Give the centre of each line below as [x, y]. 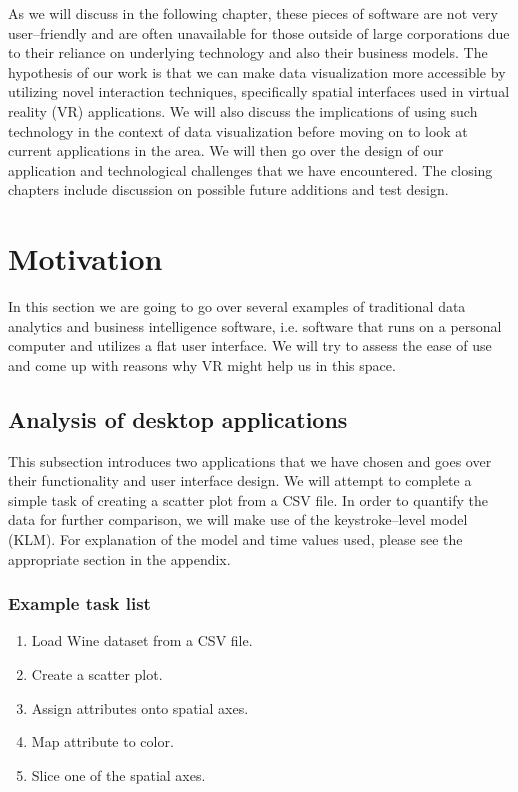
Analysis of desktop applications [178, 418]
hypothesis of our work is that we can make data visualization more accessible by [257, 71]
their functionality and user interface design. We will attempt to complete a [240, 480]
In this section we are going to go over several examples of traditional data [237, 306]
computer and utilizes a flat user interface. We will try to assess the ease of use [250, 345]
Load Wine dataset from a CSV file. [142, 640]
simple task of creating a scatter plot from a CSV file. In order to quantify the [248, 499]
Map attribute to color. [102, 741]
